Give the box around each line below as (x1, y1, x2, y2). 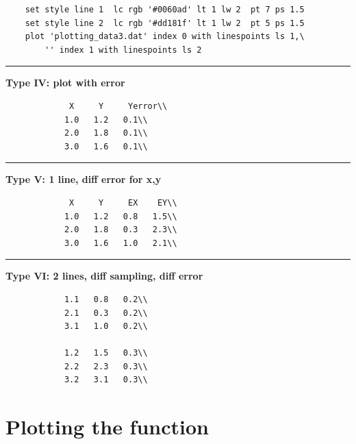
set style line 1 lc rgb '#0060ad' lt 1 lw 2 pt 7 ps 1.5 (25, 5, 305, 14)
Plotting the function (5, 412, 209, 441)
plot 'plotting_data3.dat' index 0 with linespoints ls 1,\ (25, 32, 305, 42)
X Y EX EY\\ (69, 197, 177, 208)
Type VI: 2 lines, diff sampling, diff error (5, 269, 203, 283)
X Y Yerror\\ (69, 101, 168, 111)
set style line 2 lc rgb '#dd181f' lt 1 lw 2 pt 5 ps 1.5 (25, 18, 305, 28)
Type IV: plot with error (5, 75, 125, 90)
